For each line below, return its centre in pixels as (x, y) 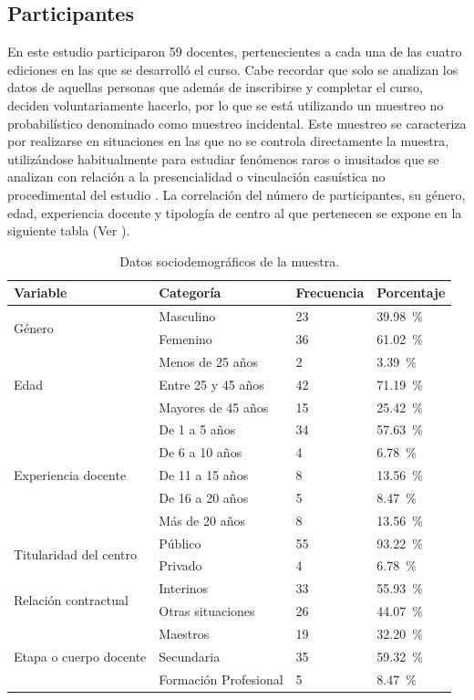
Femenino (185, 339)
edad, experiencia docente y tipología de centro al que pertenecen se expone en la (235, 212)
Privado (180, 565)
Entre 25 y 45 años (211, 384)
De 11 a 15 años (204, 475)
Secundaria (190, 656)
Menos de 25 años (208, 361)
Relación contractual (71, 599)
